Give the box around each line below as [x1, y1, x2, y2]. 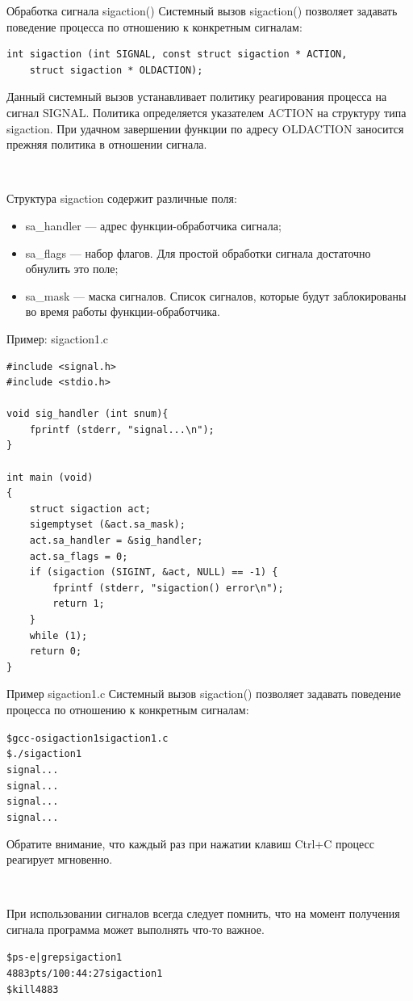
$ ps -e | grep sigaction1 [6, 952, 123, 964]
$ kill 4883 [6, 983, 59, 995]
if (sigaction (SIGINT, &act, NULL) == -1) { [29, 566, 278, 578]
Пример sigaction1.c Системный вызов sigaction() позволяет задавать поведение [6, 685, 402, 702]
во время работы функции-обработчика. [25, 303, 220, 320]
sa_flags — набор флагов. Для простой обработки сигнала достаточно [25, 244, 371, 261]
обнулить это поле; [25, 260, 119, 277]
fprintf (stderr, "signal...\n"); [29, 423, 215, 435]
